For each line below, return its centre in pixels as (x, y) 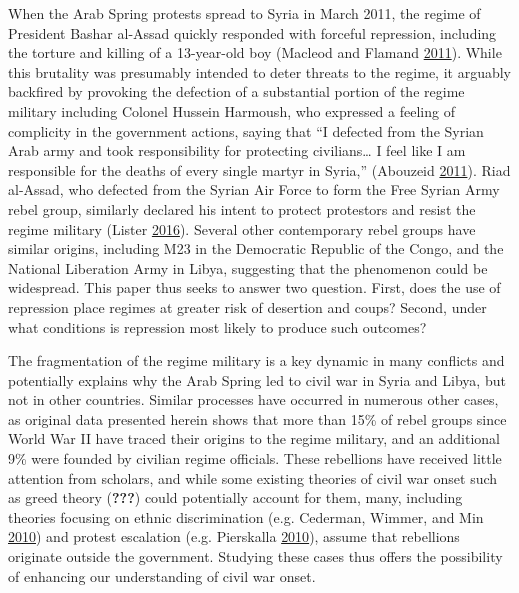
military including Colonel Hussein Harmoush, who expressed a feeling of (231, 110)
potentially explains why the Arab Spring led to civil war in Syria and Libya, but (257, 379)
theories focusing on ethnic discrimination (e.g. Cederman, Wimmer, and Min (246, 516)
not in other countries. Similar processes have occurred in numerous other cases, (253, 399)
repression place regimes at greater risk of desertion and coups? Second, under (247, 306)
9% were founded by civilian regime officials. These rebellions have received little (255, 458)
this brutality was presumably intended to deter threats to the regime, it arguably (260, 71)
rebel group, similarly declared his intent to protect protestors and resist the (242, 208)
